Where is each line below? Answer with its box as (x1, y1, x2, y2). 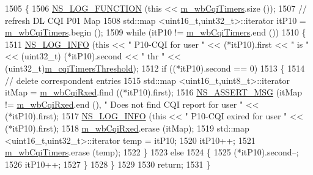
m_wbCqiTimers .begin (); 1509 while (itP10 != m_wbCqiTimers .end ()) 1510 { (5, 26, 306, 39)
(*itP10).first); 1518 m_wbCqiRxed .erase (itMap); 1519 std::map (5, 121, 249, 134)
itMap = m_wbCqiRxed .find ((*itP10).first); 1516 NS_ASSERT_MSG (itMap (5, 86, 303, 99)
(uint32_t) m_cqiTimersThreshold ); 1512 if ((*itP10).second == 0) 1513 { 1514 (5, 61, 305, 74)
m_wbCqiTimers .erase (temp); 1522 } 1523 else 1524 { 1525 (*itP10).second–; (5, 146, 299, 158)
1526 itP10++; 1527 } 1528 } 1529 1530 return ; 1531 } (5, 157, 211, 170)
